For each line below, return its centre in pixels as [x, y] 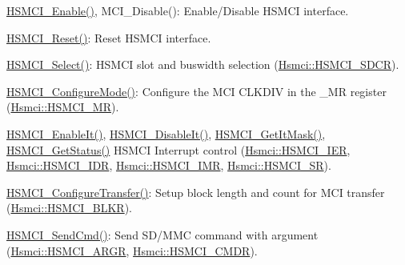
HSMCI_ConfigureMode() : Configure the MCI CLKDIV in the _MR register [196, 91]
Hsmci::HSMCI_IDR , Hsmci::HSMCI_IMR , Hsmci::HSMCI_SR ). [169, 165]
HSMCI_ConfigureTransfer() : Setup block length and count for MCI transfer [196, 192]
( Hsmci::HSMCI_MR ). [63, 107]
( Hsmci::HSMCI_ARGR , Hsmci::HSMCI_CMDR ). [132, 250]
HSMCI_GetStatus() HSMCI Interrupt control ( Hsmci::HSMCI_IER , [178, 149]
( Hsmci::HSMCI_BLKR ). [70, 208]
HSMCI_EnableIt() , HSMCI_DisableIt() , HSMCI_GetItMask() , [166, 133]
